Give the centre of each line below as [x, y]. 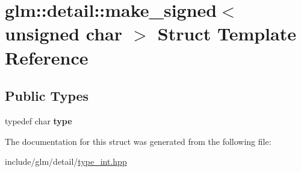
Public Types [47, 96]
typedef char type [39, 120]
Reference [47, 57]
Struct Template [227, 33]
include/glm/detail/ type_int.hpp [66, 161]
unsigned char [64, 33]
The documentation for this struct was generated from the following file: [138, 141]
